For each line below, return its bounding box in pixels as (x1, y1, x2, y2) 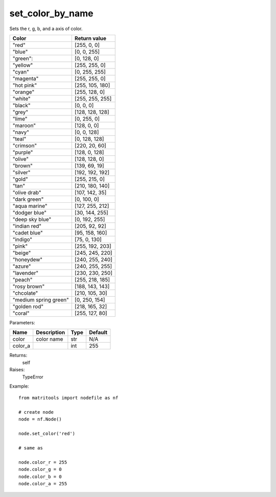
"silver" (12, 169, 31, 176)
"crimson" (12, 142, 37, 149)
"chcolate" (12, 289, 38, 296)
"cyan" (12, 68, 29, 75)
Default (89, 329, 107, 336)
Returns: (9, 352, 28, 359)
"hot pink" (12, 82, 37, 89)
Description (36, 329, 65, 336)
